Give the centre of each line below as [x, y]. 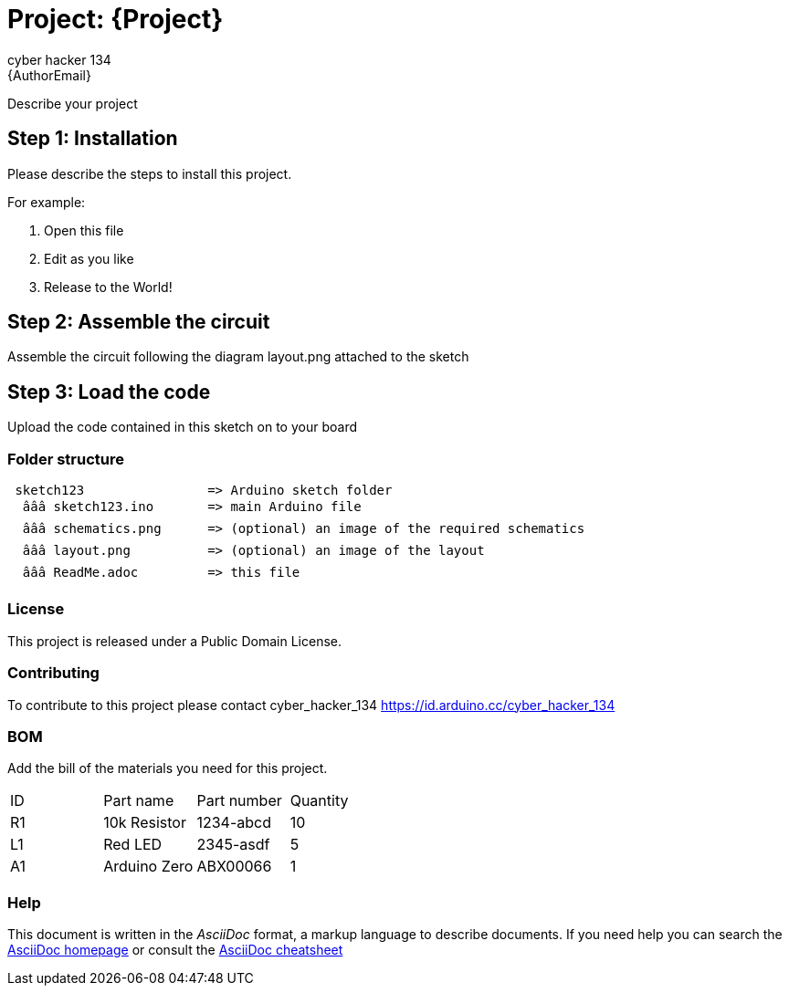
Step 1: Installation [93, 139]
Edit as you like [89, 258]
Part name [139, 801]
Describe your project [73, 103]
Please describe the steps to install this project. [150, 173]
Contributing [53, 673]
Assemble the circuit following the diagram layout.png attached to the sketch [238, 357]
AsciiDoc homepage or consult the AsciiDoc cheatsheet [175, 950]
